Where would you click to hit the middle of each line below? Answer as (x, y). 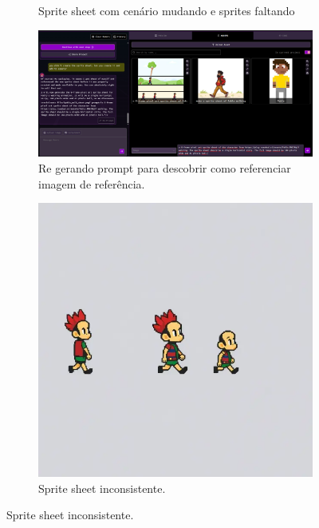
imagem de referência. (92, 183)
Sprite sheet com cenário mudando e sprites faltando (167, 10)
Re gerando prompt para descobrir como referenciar (165, 168)
